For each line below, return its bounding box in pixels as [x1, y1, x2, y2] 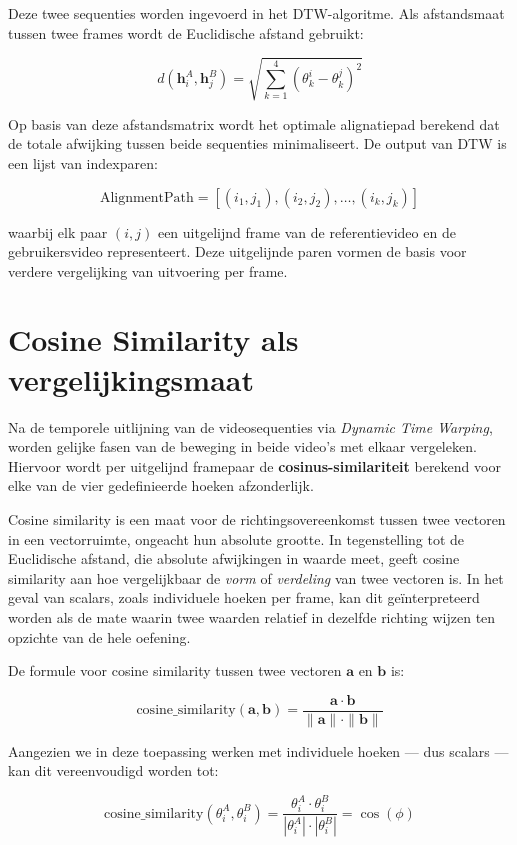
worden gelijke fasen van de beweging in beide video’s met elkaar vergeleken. [8, 436, 477, 457]
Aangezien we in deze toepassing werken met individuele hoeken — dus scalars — [8, 740, 509, 761]
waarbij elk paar [8, 221, 108, 242]
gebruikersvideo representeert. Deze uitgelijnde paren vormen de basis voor [8, 241, 467, 262]
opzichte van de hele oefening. [8, 626, 191, 647]
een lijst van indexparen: [8, 152, 158, 173]
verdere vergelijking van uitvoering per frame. [8, 260, 288, 281]
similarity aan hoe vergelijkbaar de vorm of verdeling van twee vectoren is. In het [8, 567, 504, 588]
